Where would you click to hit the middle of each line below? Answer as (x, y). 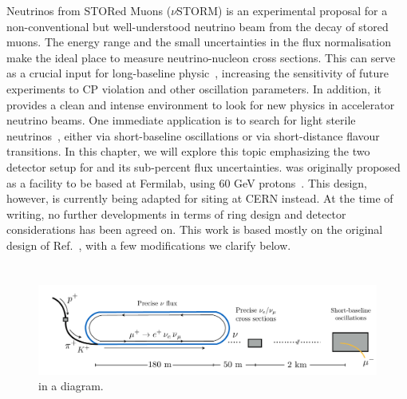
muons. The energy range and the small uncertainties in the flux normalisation (199, 42)
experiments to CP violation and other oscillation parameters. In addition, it (194, 88)
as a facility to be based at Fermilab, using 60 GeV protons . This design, (187, 182)
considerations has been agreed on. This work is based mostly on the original (195, 229)
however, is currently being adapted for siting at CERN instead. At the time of (200, 198)
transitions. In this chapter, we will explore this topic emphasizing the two (188, 151)
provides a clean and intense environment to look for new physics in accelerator (201, 104)
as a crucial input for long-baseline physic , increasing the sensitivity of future (198, 73)
